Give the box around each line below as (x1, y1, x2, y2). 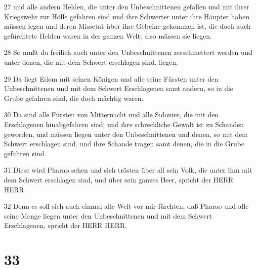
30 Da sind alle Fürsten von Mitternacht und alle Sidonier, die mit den (4, 109, 219, 120)
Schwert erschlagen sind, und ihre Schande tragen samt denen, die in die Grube (4, 138, 245, 149)
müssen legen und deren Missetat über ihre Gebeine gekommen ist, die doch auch (4, 21, 251, 31)
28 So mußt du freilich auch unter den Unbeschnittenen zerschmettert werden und (4, 47, 253, 57)
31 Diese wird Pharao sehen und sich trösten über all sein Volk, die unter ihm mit (4, 165, 253, 175)
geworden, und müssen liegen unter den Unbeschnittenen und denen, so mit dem (4, 129, 248, 139)
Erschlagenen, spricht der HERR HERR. (4, 220, 127, 230)
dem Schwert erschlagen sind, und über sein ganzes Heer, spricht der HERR (4, 174, 234, 184)
